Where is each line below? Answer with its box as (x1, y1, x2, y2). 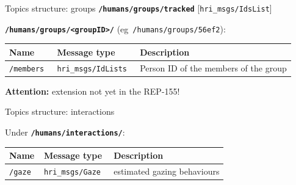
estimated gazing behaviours (114, 165, 220, 178)
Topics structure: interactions (5, 105, 115, 118)
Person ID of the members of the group (140, 61, 287, 74)
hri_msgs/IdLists (57, 64, 127, 73)
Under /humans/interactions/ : (5, 126, 125, 138)
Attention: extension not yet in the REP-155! (5, 84, 180, 97)
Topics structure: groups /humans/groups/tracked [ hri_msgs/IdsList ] (5, 2, 272, 14)
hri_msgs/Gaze (43, 168, 101, 176)
